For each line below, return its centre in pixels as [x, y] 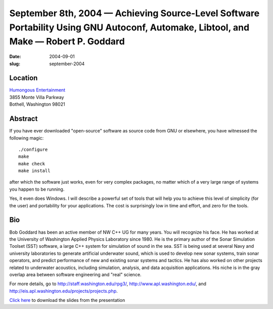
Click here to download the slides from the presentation [67, 300]
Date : [15, 57]
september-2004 [67, 64]
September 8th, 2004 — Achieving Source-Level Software [134, 13]
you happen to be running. [37, 189]
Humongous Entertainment [37, 90]
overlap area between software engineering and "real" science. [75, 274]
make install [34, 171]
